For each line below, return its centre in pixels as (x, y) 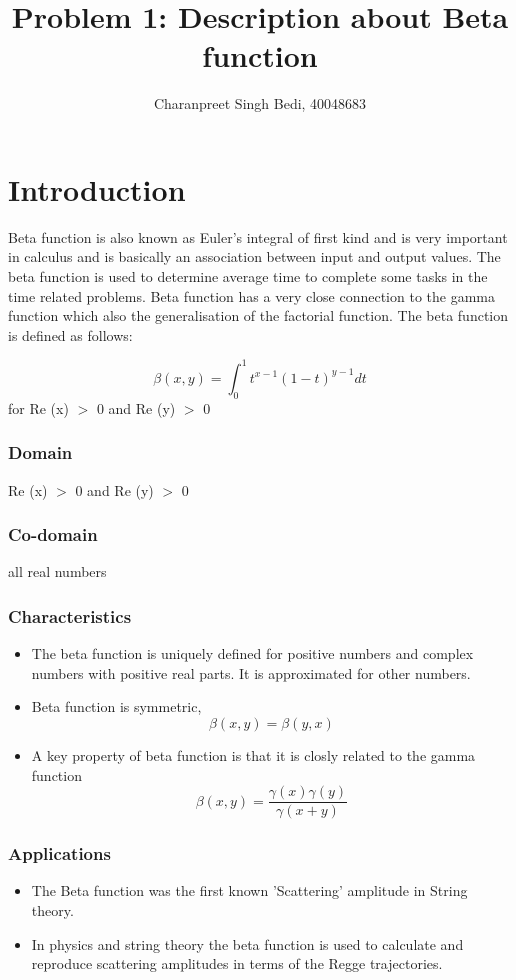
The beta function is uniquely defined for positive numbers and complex (252, 653)
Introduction (97, 188)
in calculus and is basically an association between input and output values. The (254, 256)
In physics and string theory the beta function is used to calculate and (247, 943)
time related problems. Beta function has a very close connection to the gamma (251, 295)
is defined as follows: (70, 334)
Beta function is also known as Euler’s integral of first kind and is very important (258, 236)
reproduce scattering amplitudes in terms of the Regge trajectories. (237, 963)
